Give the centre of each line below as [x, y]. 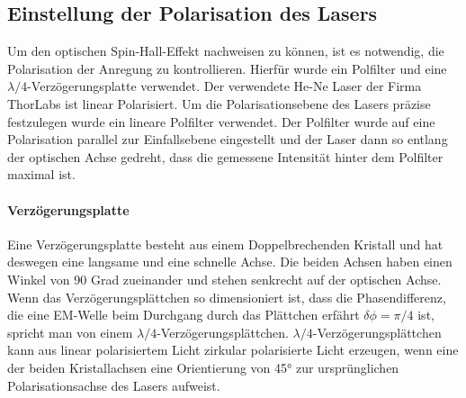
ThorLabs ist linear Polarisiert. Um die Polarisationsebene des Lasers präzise [219, 103]
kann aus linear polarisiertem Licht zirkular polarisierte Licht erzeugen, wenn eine [233, 350]
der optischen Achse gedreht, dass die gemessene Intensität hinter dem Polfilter [225, 156]
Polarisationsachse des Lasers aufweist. [114, 385]
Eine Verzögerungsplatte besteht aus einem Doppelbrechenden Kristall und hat [225, 244]
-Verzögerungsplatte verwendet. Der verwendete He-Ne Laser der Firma [224, 86]
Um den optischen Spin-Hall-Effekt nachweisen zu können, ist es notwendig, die [226, 51]
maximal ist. [41, 174]
